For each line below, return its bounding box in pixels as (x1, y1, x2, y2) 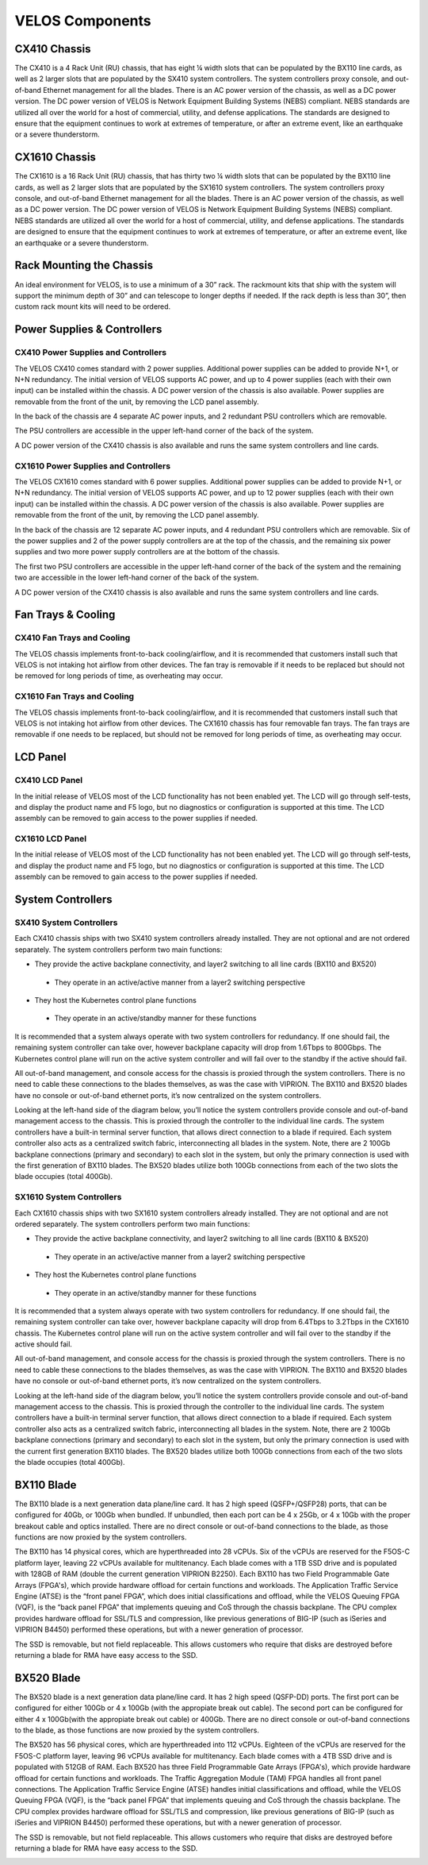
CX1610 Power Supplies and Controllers (14, 460, 170, 472)
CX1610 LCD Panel (14, 834, 87, 845)
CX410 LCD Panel (14, 775, 83, 786)
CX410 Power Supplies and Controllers (14, 347, 167, 358)
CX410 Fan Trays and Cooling (14, 632, 131, 643)
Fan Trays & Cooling (14, 608, 116, 622)
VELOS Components (14, 12, 152, 29)
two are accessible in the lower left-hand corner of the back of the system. (14, 572, 259, 583)
